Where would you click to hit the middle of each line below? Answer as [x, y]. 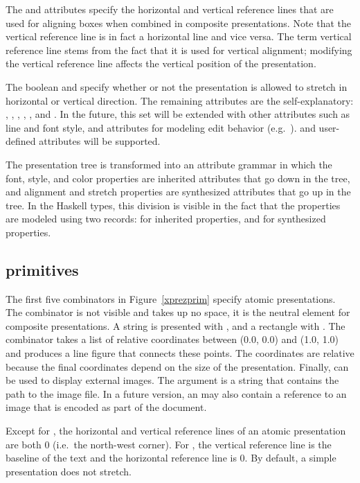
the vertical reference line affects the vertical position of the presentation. [161, 63]
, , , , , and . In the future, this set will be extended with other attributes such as [178, 114]
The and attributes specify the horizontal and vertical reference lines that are [170, 9]
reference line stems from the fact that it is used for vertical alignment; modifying [179, 50]
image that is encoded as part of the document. [106, 407]
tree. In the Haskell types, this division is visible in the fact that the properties [173, 205]
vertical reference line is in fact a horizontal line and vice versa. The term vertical [179, 36]
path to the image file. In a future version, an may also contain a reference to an [176, 393]
